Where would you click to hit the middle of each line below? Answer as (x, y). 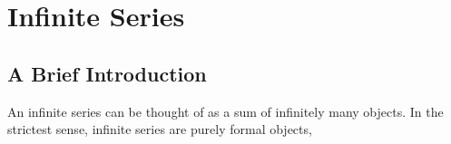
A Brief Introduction (107, 73)
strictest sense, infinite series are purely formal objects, (160, 129)
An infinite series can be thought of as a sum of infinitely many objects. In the (225, 111)
